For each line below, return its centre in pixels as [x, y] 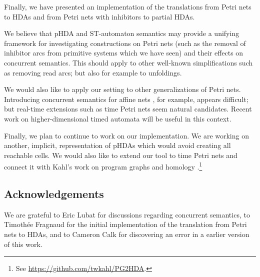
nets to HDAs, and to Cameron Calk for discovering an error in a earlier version [127, 234]
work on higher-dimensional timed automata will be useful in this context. [118, 118]
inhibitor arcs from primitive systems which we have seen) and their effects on [124, 53]
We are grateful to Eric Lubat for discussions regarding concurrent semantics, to [127, 214]
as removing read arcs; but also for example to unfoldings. [93, 72]
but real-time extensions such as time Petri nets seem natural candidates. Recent [128, 109]
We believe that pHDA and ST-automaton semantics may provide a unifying [122, 33]
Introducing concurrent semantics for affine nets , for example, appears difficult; [126, 99]
